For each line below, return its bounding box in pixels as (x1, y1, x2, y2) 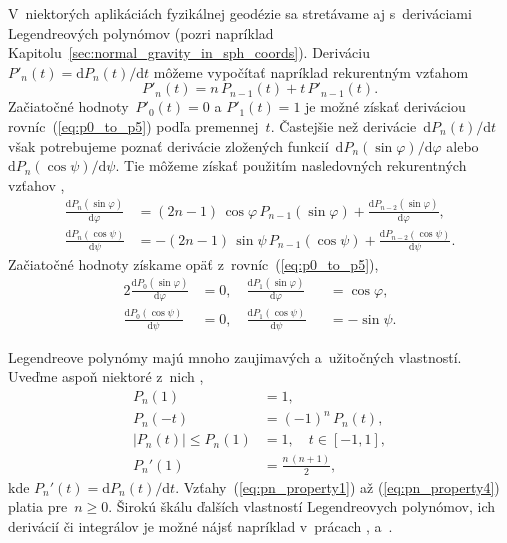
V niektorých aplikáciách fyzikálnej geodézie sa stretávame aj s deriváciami (8, 3, 472, 23)
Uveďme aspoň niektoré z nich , (8, 366, 204, 387)
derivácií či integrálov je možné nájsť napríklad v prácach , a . (8, 515, 393, 536)
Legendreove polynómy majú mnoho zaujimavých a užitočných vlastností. (8, 346, 462, 367)
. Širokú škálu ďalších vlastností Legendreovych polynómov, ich (108, 496, 496, 517)
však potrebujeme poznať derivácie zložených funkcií (8, 135, 329, 156)
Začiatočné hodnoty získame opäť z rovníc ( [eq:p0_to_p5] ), (8, 253, 379, 274)
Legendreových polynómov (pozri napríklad (8, 22, 274, 43)
